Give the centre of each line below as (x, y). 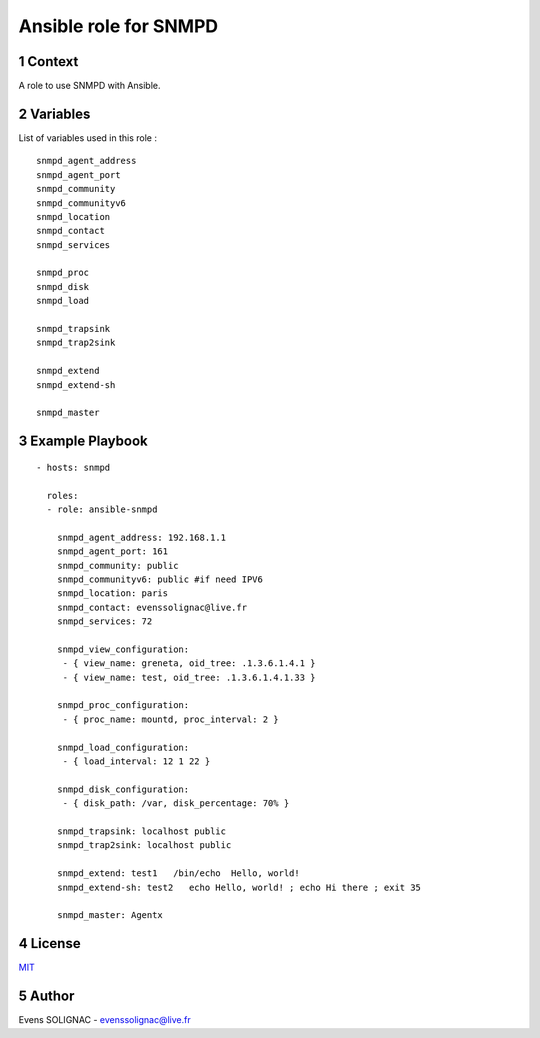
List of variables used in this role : (87, 137)
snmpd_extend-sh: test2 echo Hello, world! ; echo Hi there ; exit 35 (239, 887)
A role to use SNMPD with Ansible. (89, 86)
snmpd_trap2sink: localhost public (144, 845)
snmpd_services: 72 (104, 621)
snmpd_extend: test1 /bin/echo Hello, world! (178, 873)
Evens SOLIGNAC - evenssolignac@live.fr (104, 1020)
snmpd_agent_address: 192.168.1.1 (141, 537)
